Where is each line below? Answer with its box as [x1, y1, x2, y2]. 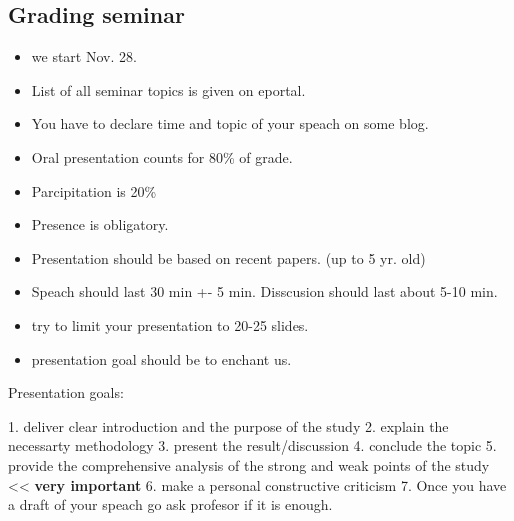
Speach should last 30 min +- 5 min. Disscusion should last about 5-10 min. [31, 281, 498, 302]
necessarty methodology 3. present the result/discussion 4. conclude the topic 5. [8, 435, 497, 456]
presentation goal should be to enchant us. [31, 348, 292, 369]
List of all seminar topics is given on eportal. [31, 79, 306, 100]
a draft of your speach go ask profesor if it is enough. [8, 494, 333, 515]
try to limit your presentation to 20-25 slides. [31, 314, 309, 335]
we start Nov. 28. [31, 46, 137, 67]
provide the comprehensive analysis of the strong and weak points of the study [8, 454, 490, 475]
